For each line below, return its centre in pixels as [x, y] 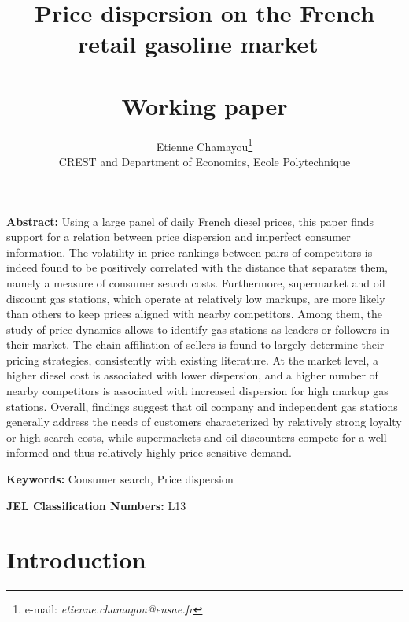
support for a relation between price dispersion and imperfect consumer [179, 237]
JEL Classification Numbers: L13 [96, 505]
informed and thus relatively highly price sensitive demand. [149, 452]
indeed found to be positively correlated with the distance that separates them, [197, 267]
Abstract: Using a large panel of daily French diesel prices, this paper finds [190, 221]
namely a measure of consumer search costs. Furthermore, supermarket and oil [196, 282]
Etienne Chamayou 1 [204, 145]
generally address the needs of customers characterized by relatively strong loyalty [204, 422]
